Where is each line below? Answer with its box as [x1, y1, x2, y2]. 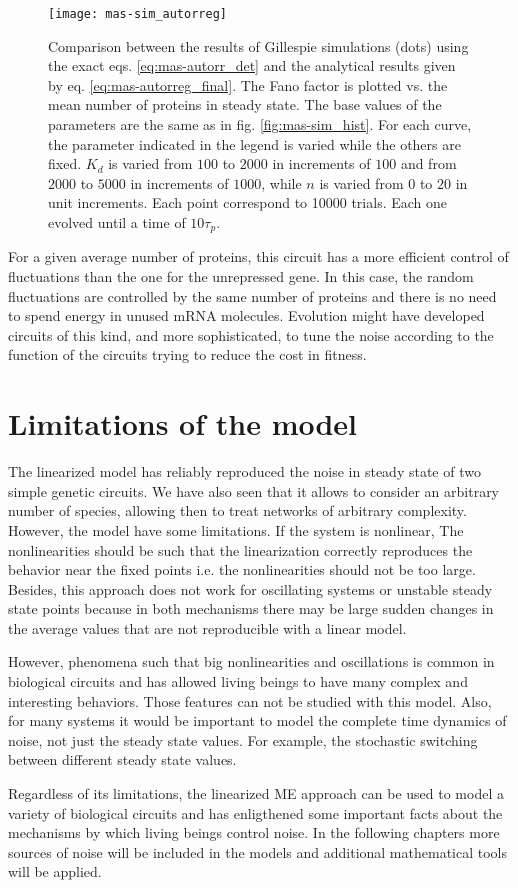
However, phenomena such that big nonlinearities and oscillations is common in [8, 651, 495, 672]
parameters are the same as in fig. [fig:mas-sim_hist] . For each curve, [48, 114, 472, 135]
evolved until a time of [48, 212, 186, 232]
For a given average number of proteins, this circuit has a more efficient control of [8, 246, 509, 267]
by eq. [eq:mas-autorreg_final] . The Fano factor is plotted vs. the [48, 74, 448, 95]
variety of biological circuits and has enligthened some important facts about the [8, 802, 503, 823]
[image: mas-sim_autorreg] [48, 7, 227, 21]
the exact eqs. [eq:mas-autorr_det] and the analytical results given [48, 55, 456, 76]
